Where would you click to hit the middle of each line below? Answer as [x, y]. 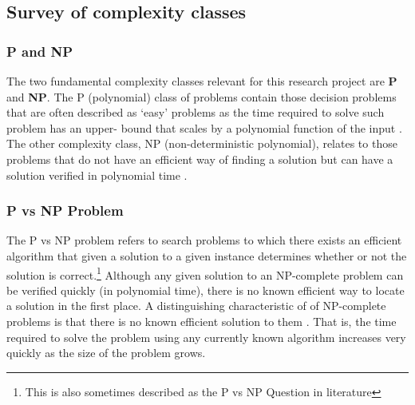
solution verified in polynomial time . [97, 175]
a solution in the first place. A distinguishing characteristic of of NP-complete [196, 306]
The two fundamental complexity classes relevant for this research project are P [202, 81]
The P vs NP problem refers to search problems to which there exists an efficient [204, 240]
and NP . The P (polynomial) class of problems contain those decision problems [202, 96]
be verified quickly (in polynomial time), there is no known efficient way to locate [206, 290]
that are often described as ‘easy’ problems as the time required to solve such [196, 112]
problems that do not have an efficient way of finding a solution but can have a [200, 159]
